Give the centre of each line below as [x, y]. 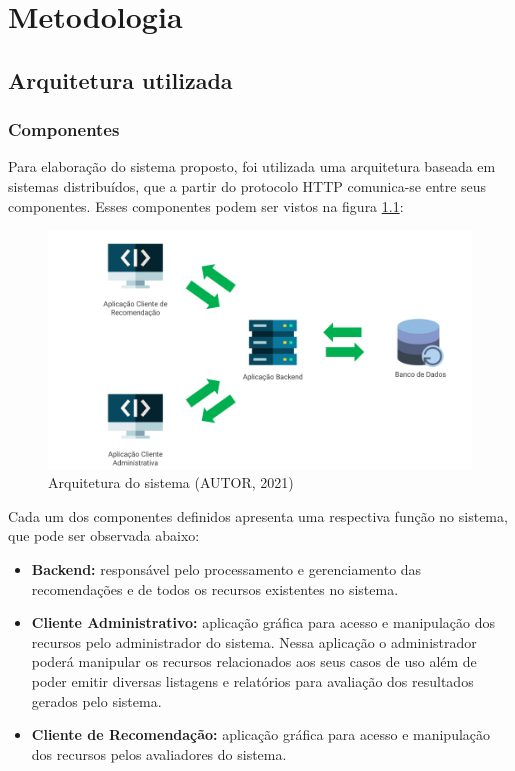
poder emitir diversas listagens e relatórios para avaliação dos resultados [252, 681]
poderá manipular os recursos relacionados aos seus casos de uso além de [254, 661]
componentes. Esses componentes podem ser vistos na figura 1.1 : [206, 205]
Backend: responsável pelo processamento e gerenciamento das [226, 569]
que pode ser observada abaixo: [104, 535]
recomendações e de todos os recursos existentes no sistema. [215, 588]
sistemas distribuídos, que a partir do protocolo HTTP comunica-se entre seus [247, 185]
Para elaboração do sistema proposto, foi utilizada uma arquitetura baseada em [252, 166]
